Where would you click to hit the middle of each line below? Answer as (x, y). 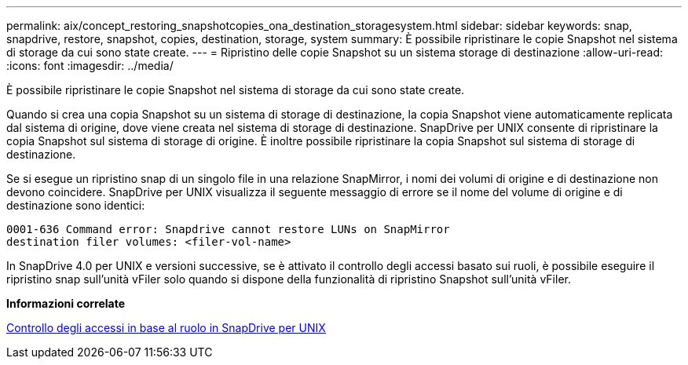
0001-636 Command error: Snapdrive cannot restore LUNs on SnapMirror (228, 229)
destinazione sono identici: (76, 205)
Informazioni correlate (66, 303)
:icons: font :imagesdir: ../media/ (90, 66)
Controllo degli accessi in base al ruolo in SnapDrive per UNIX (166, 328)
